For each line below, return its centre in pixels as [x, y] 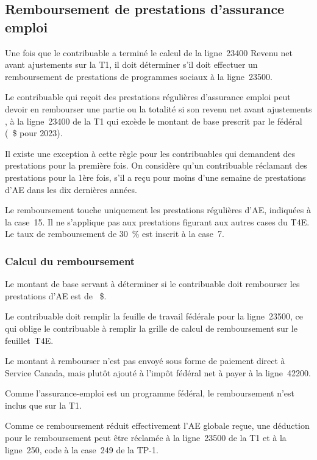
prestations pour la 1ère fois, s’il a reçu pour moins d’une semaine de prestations [155, 177]
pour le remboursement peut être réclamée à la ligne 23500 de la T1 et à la [146, 438]
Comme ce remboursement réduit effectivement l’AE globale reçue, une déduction [157, 425]
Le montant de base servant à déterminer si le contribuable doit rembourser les [152, 284]
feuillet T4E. [29, 340]
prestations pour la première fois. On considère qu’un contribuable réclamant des [156, 165]
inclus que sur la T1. [43, 405]
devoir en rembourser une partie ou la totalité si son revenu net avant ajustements [158, 108]
